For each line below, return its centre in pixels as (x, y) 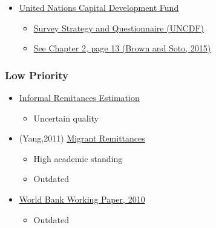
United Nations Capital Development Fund (99, 7)
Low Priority (37, 75)
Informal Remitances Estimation (79, 97)
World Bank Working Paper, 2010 (82, 199)
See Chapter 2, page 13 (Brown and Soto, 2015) (122, 48)
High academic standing (78, 158)
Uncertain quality (66, 118)
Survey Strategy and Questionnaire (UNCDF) (119, 28)
